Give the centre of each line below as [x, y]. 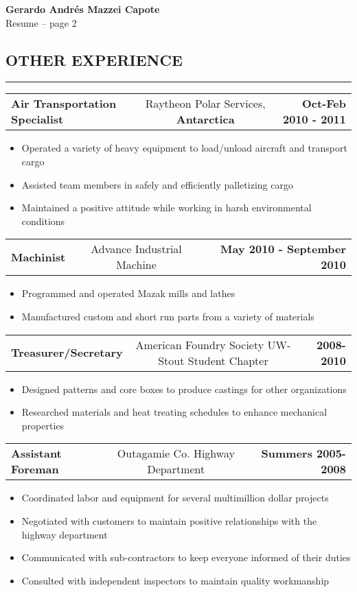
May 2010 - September [283, 249]
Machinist [38, 257]
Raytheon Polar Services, [205, 104]
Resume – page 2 [41, 22]
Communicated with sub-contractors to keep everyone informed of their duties [186, 557]
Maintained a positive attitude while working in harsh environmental [166, 208]
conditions [43, 221]
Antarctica [205, 119]
